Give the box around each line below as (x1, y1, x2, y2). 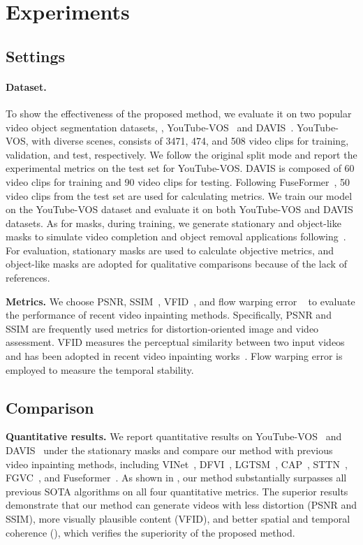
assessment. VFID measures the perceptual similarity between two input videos (6, 335, 345, 349)
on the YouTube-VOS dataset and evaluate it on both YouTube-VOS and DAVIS (6, 202, 353, 217)
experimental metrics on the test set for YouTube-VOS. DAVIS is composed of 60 (6, 161, 355, 175)
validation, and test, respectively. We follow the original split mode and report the (6, 147, 357, 161)
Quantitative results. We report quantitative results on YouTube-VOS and (6, 429, 342, 444)
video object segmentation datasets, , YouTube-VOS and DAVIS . (6, 119, 294, 134)
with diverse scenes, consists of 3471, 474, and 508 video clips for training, (31, 133, 349, 148)
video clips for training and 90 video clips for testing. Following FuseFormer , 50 (6, 174, 350, 189)
